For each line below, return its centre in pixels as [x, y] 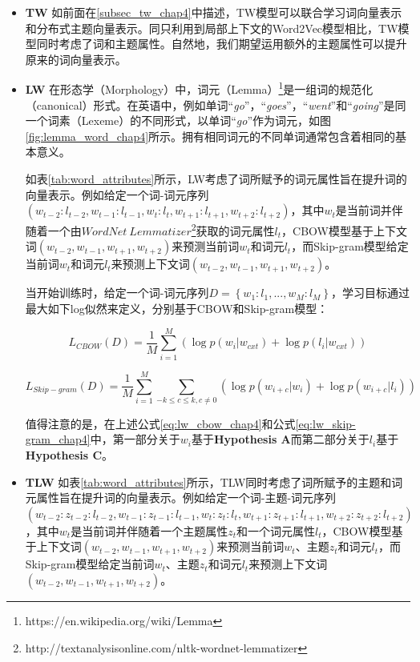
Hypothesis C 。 [69, 455]
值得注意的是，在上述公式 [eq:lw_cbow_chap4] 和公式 [160, 423]
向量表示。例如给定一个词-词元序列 [117, 194]
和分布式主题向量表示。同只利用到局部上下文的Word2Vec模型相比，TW [212, 28]
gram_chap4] [58, 439]
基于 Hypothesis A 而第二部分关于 [280, 439]
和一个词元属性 [276, 530]
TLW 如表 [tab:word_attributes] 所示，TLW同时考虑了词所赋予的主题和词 [214, 481]
